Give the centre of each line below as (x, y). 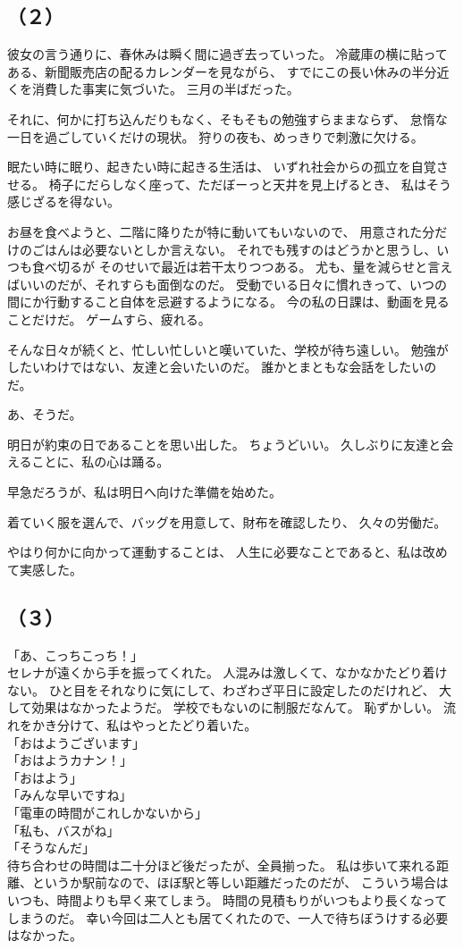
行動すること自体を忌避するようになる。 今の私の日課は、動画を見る (247, 302)
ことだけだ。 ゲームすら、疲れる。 (109, 319)
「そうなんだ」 (51, 848)
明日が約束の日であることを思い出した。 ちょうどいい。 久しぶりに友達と (224, 444)
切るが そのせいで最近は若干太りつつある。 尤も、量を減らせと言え (255, 267)
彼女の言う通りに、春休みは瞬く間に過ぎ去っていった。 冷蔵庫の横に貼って (227, 54)
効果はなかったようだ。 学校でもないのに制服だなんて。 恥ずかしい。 (236, 707)
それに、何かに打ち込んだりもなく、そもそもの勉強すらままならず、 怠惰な (227, 118)
